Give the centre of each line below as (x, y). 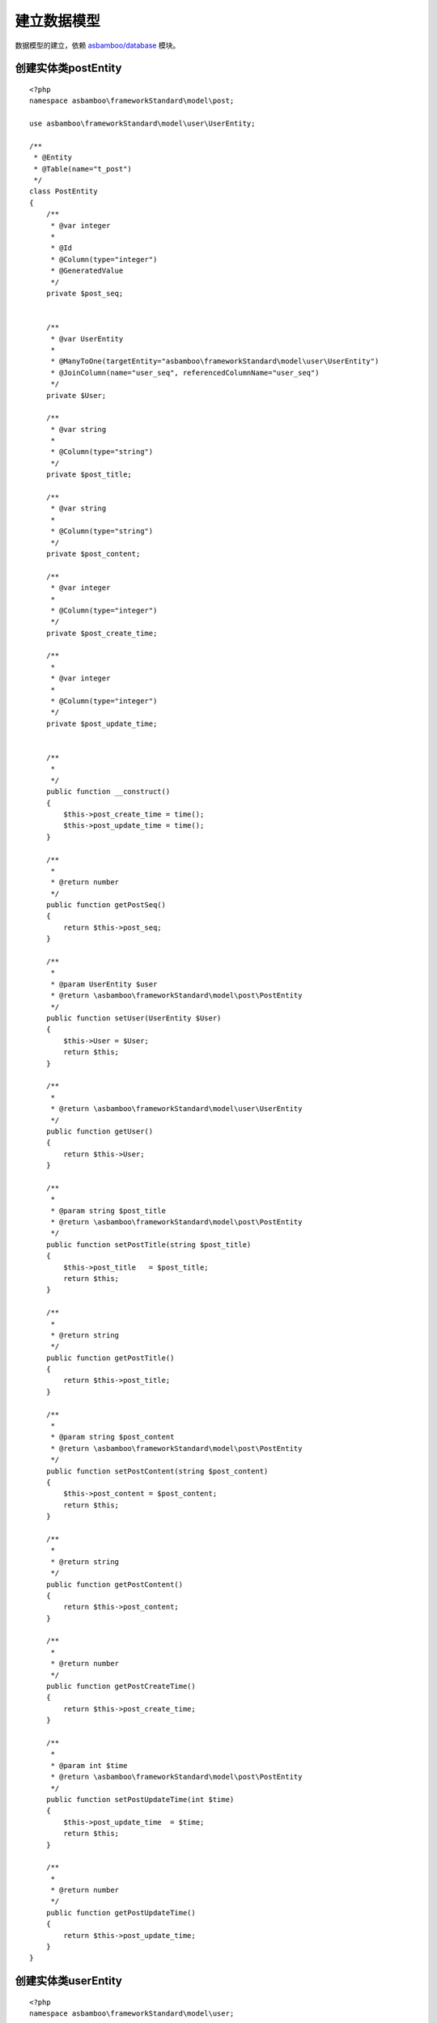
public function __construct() (108, 792)
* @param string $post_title (108, 1211)
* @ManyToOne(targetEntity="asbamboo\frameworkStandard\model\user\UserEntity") (215, 361)
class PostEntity (64, 191)
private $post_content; (93, 553)
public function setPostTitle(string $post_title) (148, 1245)
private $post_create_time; (102, 633)
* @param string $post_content (112, 1437)
